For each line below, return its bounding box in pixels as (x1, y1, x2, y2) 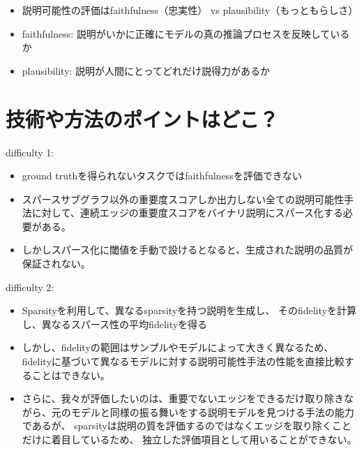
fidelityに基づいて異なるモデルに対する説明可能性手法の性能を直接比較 (22, 354, 345, 369)
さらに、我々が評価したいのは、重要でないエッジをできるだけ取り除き (22, 391, 345, 406)
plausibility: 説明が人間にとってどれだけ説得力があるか (22, 63, 271, 77)
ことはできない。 (31, 367, 110, 382)
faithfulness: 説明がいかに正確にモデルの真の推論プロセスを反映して (22, 26, 331, 40)
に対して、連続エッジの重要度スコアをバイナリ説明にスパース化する (31, 205, 343, 220)
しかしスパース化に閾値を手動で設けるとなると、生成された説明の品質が (22, 242, 354, 257)
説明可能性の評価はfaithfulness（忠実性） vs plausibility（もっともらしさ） (22, 3, 359, 17)
